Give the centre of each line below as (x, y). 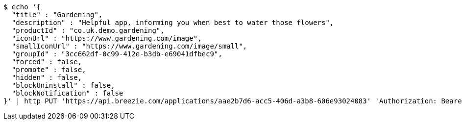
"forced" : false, (47, 62)
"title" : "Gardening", (57, 15)
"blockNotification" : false (67, 93)
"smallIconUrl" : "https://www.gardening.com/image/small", (129, 46)
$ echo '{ (22, 7)
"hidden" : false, (47, 77)
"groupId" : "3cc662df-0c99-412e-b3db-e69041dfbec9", (117, 54)
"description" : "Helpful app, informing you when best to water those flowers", (173, 23)
